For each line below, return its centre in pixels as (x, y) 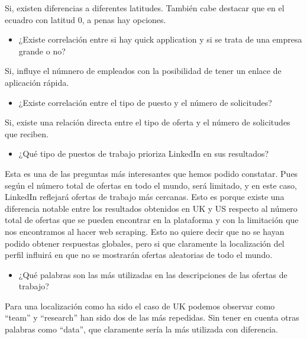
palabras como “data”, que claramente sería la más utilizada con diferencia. (141, 329)
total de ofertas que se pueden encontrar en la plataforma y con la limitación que (152, 220)
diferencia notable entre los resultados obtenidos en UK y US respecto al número (151, 208)
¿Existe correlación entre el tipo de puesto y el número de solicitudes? (145, 102)
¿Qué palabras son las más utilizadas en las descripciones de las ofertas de (153, 274)
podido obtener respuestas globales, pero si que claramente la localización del (145, 243)
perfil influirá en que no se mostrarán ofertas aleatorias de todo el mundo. (139, 255)
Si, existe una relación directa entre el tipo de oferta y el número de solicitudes (148, 122)
